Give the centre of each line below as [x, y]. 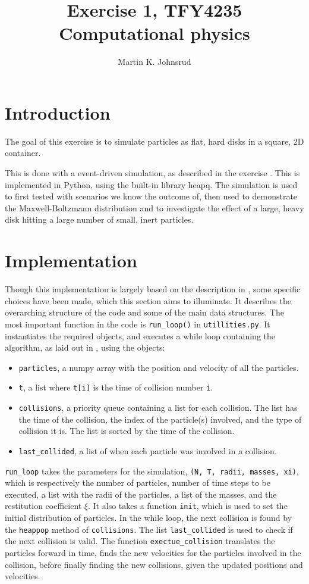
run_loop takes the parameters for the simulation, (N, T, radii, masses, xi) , [152, 471]
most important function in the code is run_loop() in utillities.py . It [138, 324]
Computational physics [154, 33]
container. [23, 153]
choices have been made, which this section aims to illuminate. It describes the [148, 300]
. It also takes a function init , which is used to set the [188, 506]
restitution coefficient [43, 506]
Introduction [58, 112]
